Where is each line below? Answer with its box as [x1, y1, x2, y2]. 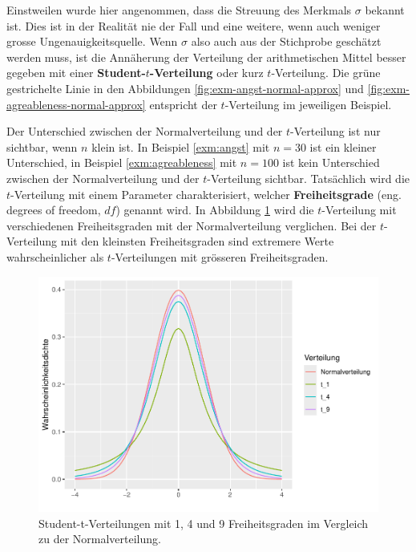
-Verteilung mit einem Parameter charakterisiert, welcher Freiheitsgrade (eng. [10, 185, 402, 202]
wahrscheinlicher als [6, 248, 104, 265]
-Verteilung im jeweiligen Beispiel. [224, 95, 392, 112]
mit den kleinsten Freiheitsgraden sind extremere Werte [60, 233, 334, 250]
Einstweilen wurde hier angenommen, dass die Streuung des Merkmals [6, 2, 352, 18]
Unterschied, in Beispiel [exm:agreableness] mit [6, 154, 237, 171]
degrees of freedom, [6, 201, 101, 218]
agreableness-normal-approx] [6, 95, 146, 112]
